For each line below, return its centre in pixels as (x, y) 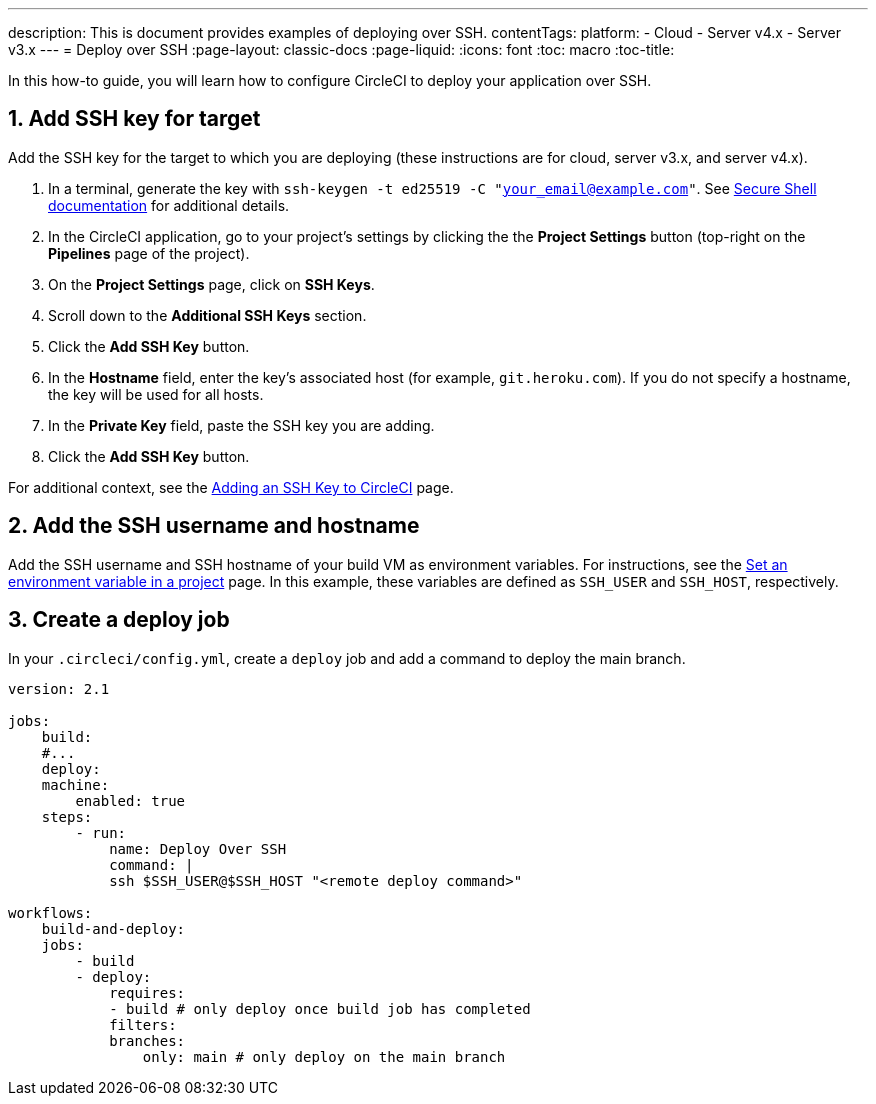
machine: (75, 784)
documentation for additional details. (169, 205)
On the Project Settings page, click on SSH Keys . (211, 284)
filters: (143, 1024)
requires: (147, 992)
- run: (101, 832)
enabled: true (130, 800)
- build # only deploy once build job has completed (320, 1008)
